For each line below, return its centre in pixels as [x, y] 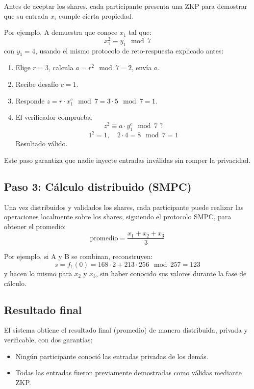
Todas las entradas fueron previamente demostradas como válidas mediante [128, 373]
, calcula [61, 67]
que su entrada [26, 15]
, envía [141, 67]
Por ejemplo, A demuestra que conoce [61, 32]
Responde [30, 100]
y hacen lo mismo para [38, 273]
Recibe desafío [37, 84]
